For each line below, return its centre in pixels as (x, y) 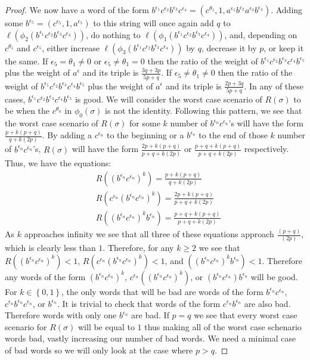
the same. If (27, 60)
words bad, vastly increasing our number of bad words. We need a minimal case (151, 338)
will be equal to (106, 326)
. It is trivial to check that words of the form (139, 303)
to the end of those (233, 135)
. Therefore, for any (138, 248)
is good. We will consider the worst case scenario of (168, 99)
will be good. (274, 276)
